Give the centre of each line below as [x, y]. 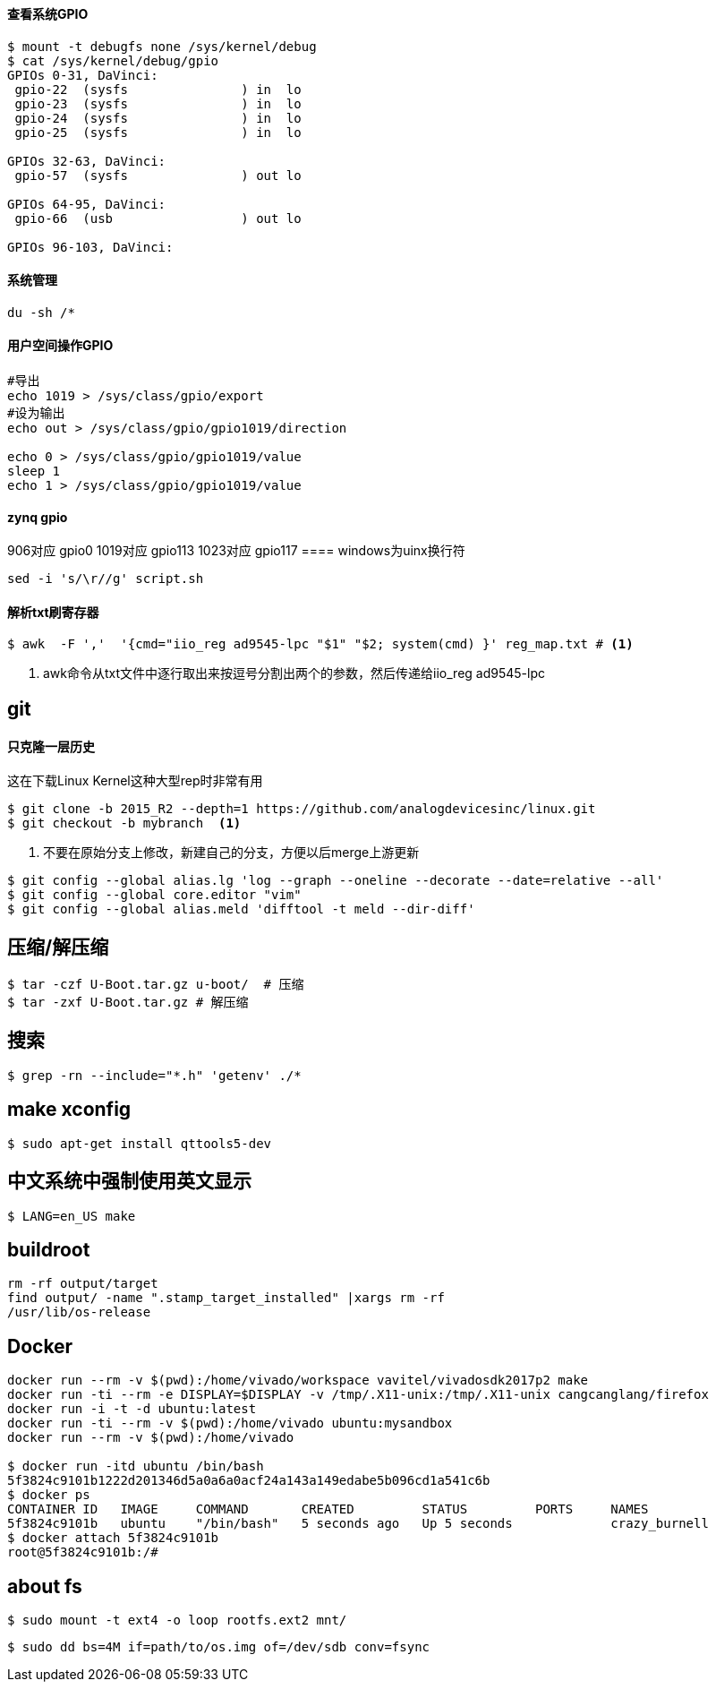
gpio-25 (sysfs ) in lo [158, 132]
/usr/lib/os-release [79, 1312]
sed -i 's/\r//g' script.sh [106, 579]
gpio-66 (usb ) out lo [158, 218]
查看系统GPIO [48, 14]
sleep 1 [34, 472]
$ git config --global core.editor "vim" [154, 895]
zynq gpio [38, 517]
